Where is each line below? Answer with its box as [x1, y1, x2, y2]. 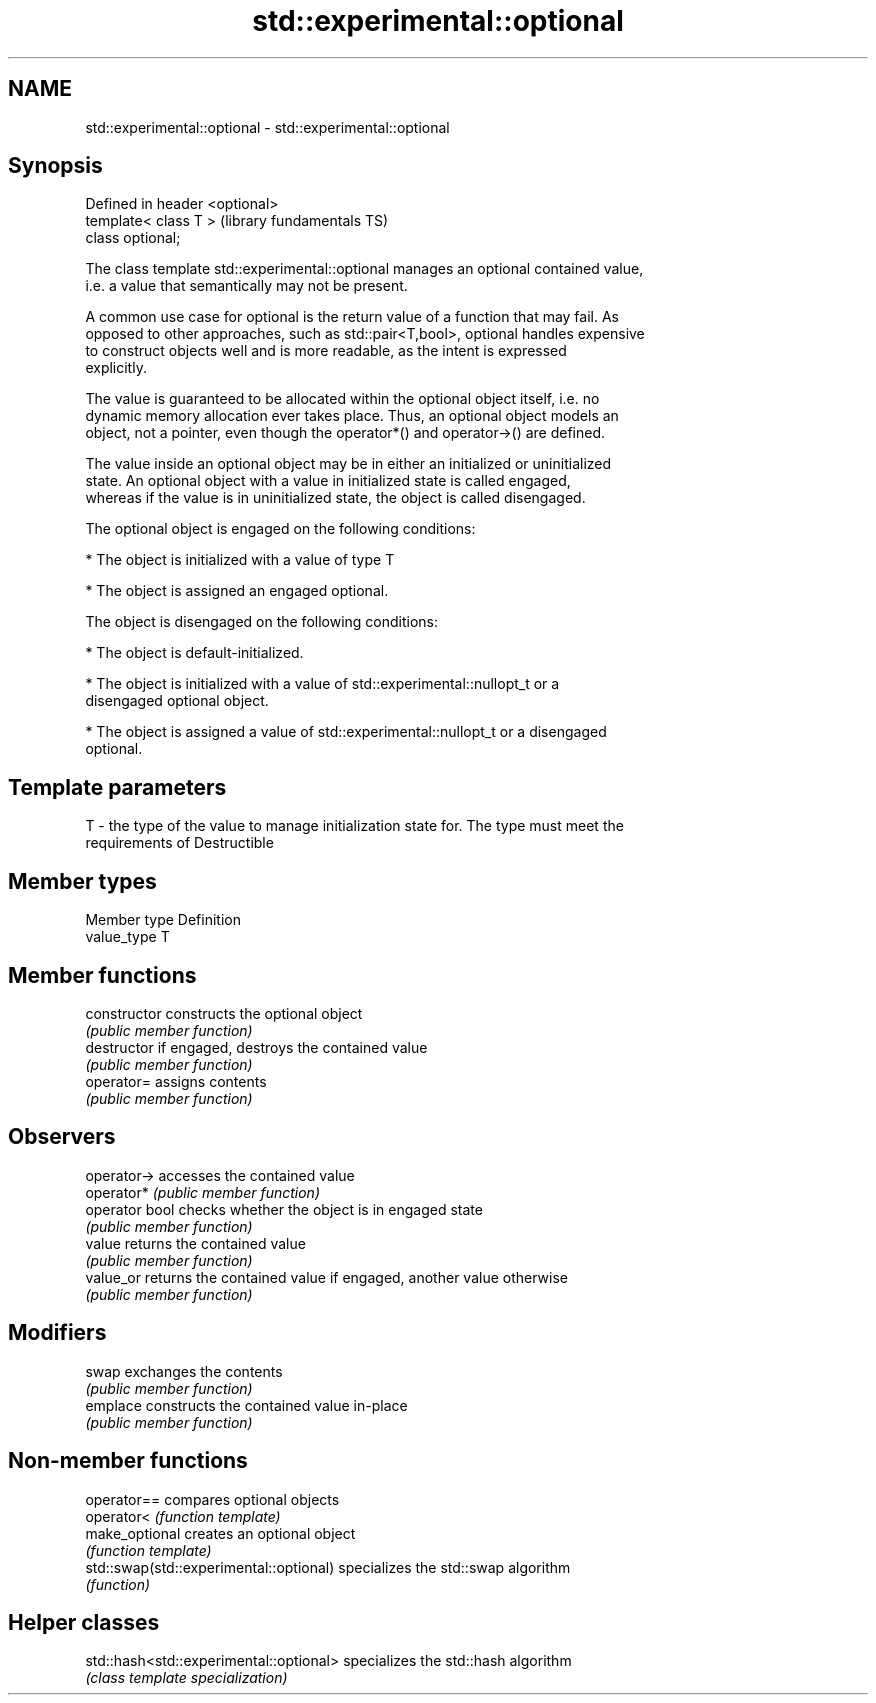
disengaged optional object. [85, 692, 269, 710]
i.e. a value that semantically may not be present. [85, 277, 408, 295]
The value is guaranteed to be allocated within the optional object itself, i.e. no [85, 390, 600, 408]
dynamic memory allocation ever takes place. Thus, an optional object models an [85, 407, 619, 425]
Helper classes [8, 1609, 160, 1635]
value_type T [85, 928, 170, 946]
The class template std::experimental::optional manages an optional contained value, [85, 260, 644, 278]
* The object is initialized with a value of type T [85, 551, 395, 569]
